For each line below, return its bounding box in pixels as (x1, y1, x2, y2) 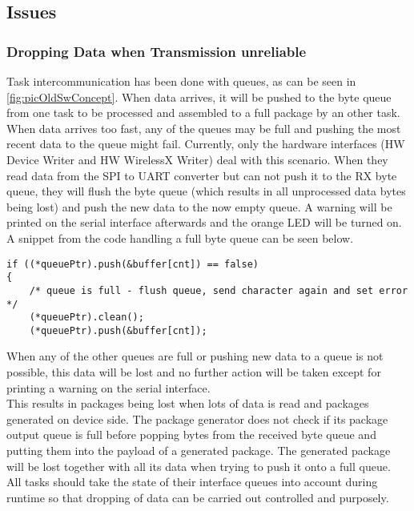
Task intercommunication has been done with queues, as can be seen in (6, 73, 356, 89)
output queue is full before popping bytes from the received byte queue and (6, 426, 376, 443)
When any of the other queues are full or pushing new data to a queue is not (6, 348, 384, 364)
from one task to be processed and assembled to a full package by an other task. (6, 104, 400, 121)
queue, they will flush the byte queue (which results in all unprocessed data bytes (6, 183, 406, 199)
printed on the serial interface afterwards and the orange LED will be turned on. (6, 214, 402, 231)
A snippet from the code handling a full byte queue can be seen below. (6, 229, 354, 246)
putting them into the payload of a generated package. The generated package (6, 442, 391, 459)
